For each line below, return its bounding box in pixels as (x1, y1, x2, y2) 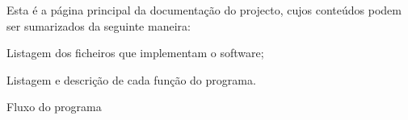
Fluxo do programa (6, 98, 102, 115)
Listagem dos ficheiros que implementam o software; (6, 44, 264, 61)
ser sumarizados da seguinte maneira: (6, 17, 191, 34)
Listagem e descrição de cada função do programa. (6, 71, 256, 88)
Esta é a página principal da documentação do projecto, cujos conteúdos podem (6, 2, 402, 18)
